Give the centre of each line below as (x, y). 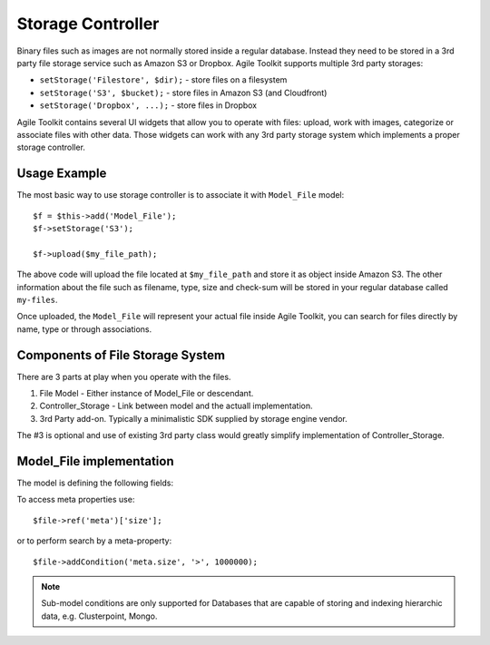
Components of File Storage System (121, 355)
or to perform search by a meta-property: (94, 541)
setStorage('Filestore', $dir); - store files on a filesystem (163, 80)
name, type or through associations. (84, 329)
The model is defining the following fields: (95, 483)
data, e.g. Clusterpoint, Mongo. (99, 616)
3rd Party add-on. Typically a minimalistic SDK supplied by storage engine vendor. (194, 418)
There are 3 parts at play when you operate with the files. (124, 376)
